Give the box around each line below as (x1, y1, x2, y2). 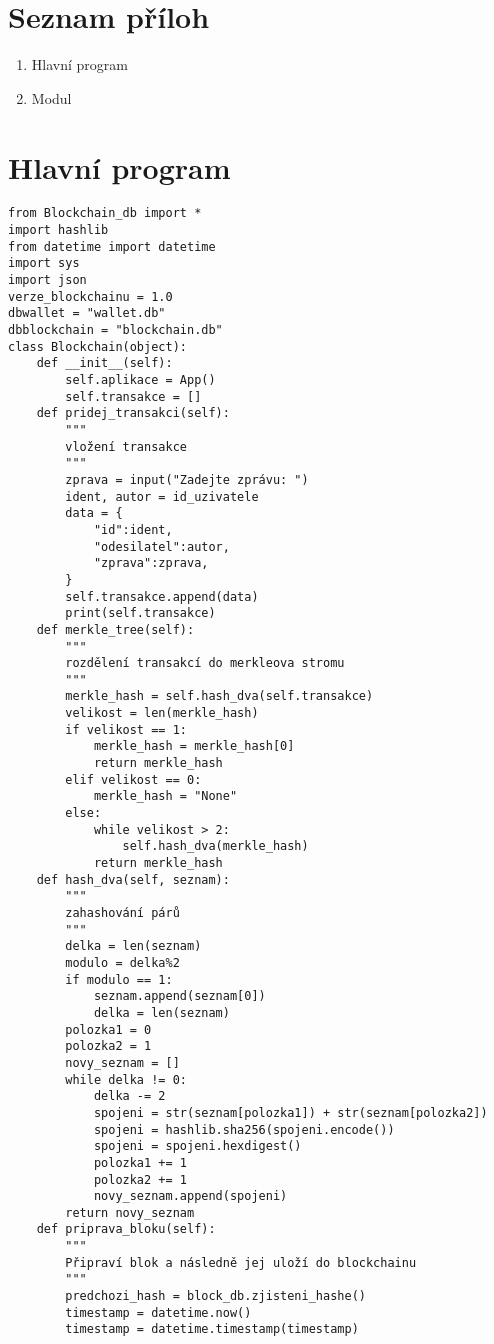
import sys (8, 256, 80, 271)
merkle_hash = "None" (93, 789, 238, 804)
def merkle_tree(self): (36, 622, 195, 637)
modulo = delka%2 (65, 955, 180, 970)
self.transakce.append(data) (65, 589, 259, 604)
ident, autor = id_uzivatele (65, 489, 259, 504)
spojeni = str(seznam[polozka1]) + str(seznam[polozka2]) (93, 1105, 488, 1120)
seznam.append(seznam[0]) (93, 989, 266, 1004)
